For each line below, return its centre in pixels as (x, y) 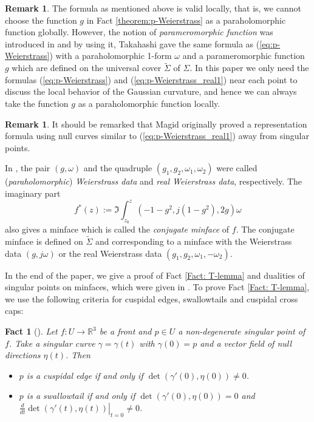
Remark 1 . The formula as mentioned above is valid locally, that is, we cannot (153, 8)
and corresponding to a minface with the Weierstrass (194, 241)
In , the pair (28, 168)
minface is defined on (44, 241)
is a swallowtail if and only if (81, 396)
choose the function (41, 20)
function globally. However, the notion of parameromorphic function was (139, 32)
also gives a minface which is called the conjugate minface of (117, 229)
